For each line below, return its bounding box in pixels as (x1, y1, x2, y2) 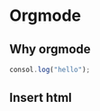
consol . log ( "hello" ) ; (9, 65, 91, 74)
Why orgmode (9, 42, 92, 57)
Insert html (9, 90, 72, 106)
